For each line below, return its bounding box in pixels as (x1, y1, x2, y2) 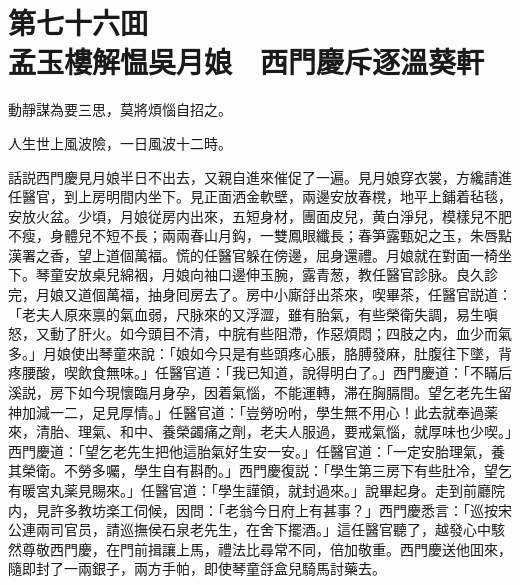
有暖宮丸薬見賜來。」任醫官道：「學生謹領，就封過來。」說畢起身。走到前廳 (8, 480, 491, 500)
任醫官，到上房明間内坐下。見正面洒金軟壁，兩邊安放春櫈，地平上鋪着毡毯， (8, 186, 512, 207)
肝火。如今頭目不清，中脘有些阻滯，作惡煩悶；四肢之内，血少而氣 (77, 323, 512, 344)
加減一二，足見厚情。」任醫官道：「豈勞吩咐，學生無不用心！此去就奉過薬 (21, 401, 498, 422)
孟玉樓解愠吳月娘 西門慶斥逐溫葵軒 (8, 41, 485, 82)
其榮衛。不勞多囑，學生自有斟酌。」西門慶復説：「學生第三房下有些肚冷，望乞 (8, 460, 512, 481)
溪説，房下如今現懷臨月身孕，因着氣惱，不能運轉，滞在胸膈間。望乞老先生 (8, 382, 498, 403)
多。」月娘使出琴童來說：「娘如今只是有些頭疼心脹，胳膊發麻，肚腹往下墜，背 (8, 342, 512, 363)
